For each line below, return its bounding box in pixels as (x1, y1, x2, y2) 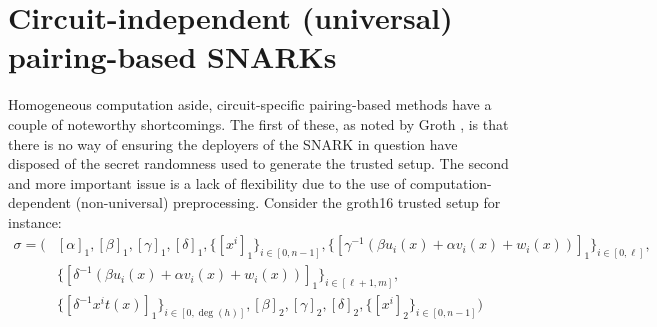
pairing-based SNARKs (8, 36, 337, 77)
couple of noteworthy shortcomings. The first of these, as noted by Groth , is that (8, 113, 509, 134)
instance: (8, 211, 62, 232)
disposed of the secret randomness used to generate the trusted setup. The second (8, 153, 509, 174)
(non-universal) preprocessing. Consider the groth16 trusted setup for (75, 192, 501, 213)
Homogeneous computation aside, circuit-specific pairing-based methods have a (8, 94, 492, 115)
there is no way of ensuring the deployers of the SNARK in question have (8, 133, 458, 154)
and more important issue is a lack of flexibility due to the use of (8, 172, 406, 193)
